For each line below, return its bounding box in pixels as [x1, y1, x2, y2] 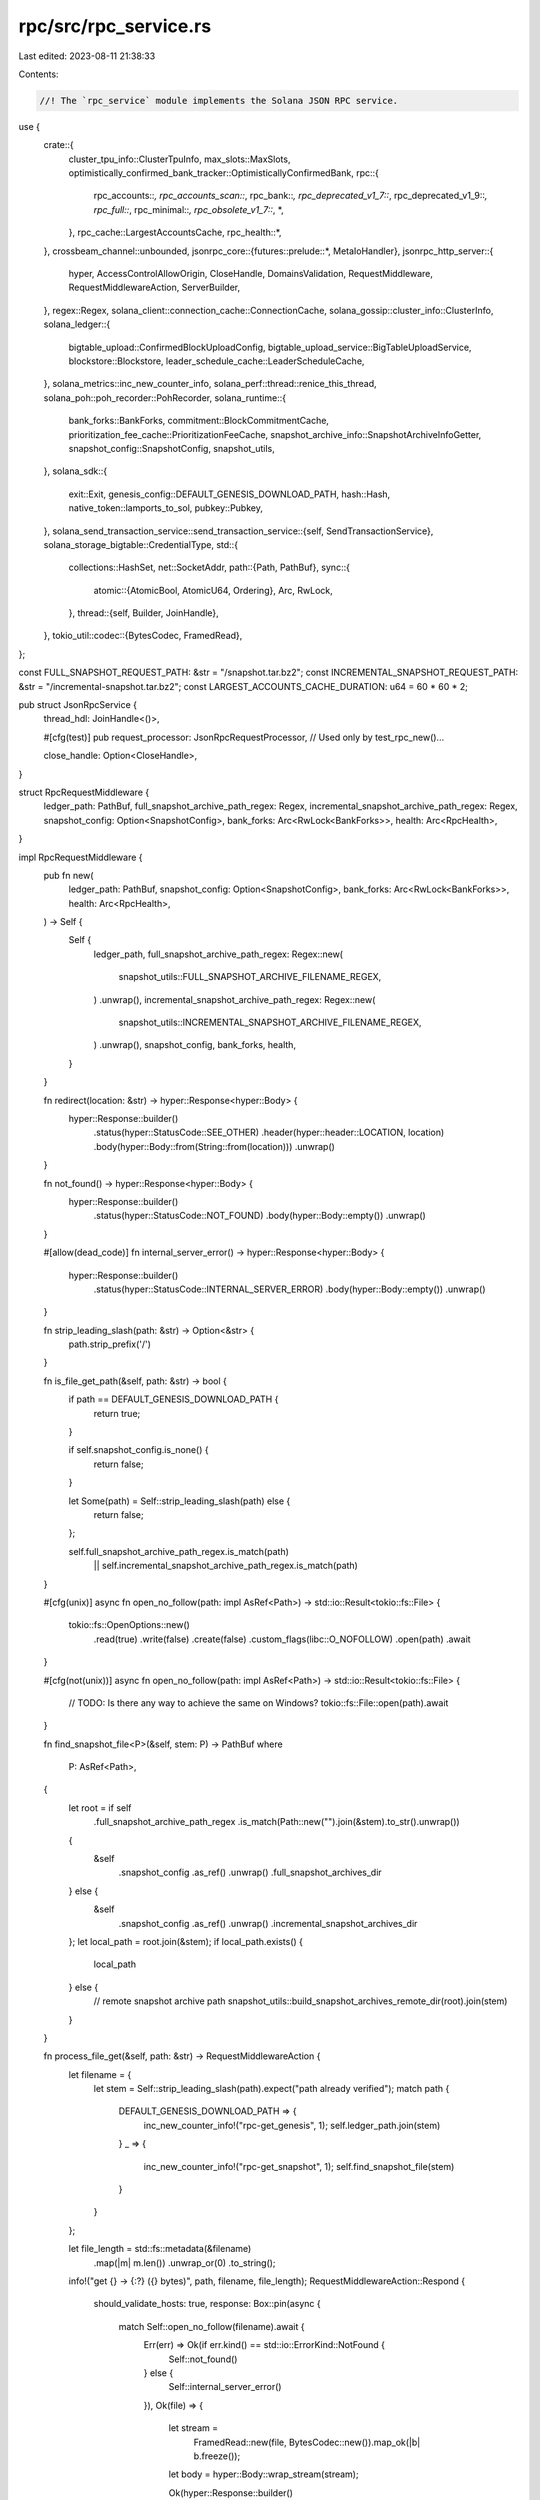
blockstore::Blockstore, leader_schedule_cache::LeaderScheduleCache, [68, 355, 365, 367]
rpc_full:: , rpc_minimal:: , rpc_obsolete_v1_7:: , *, [93, 203, 284, 215]
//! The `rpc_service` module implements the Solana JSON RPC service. [39, 95, 399, 106]
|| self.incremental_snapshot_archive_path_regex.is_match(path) [93, 1560, 359, 1572]
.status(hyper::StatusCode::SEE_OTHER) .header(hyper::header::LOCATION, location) [93, 1126, 445, 1139]
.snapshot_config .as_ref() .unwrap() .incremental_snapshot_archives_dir [118, 1917, 418, 1929]
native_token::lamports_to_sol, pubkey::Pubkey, [68, 502, 264, 514]
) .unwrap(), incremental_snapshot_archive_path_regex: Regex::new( [93, 993, 376, 1005]
